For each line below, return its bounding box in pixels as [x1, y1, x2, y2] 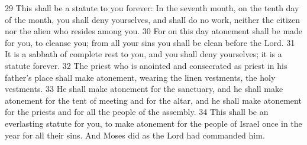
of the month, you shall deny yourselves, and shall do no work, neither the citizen [5, 13, 300, 25]
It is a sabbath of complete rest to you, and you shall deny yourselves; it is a [5, 48, 282, 60]
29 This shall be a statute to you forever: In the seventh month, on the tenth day [5, 2, 299, 14]
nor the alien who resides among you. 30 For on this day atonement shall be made [5, 25, 303, 37]
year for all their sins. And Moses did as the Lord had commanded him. [5, 128, 265, 141]
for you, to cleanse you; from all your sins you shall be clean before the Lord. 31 [5, 36, 295, 48]
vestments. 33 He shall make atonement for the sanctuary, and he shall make [5, 83, 283, 95]
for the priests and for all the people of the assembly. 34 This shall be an [5, 106, 269, 118]
